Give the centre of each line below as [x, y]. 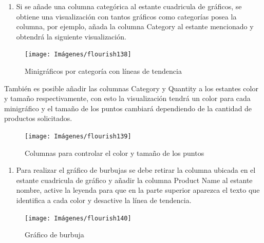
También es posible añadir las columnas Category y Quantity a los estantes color [131, 88]
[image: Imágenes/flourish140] [78, 218]
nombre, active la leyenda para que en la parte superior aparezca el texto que [138, 190]
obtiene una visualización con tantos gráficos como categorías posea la [126, 16]
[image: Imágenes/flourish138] [78, 55]
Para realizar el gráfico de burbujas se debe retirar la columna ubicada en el [136, 170]
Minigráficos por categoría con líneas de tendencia [103, 71]
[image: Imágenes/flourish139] [78, 136]
